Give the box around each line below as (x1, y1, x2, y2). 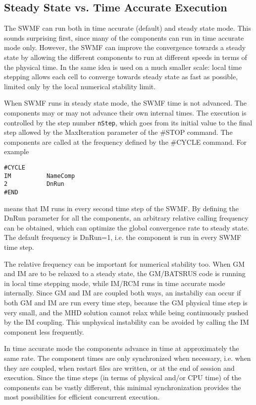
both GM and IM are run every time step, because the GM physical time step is (4, 297, 248, 307)
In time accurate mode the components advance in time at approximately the (4, 343, 239, 353)
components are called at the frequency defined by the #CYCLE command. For (4, 136, 247, 147)
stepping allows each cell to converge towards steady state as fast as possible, (4, 71, 238, 82)
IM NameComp (4, 172, 75, 179)
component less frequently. (4, 326, 84, 337)
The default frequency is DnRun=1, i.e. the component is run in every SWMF (4, 232, 242, 242)
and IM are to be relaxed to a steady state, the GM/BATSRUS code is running (4, 268, 246, 279)
